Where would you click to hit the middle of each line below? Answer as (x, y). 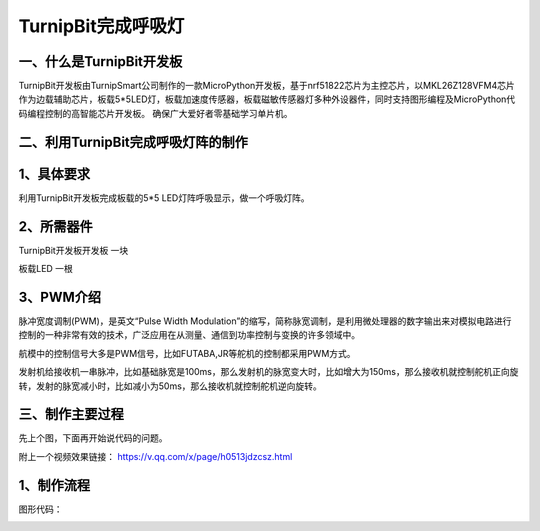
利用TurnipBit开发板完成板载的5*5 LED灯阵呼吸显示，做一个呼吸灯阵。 (164, 197)
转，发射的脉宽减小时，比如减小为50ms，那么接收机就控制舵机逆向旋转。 (170, 386)
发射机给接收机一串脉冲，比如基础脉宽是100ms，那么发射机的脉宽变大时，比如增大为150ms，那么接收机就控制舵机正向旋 (268, 372)
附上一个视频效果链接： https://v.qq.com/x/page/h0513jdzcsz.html (155, 456)
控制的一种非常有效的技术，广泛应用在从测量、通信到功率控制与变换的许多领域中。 (189, 335)
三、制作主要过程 (71, 414)
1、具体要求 (54, 173)
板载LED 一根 (46, 269)
